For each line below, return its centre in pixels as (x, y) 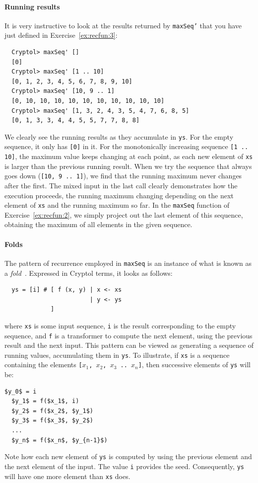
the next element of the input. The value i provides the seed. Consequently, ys (124, 466)
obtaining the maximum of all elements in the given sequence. (98, 224)
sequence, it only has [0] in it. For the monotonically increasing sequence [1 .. (127, 146)
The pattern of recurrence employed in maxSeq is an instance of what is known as (128, 263)
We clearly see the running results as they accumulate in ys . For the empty (119, 136)
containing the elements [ (43, 364)
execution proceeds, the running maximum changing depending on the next (119, 195)
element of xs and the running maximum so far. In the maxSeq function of (117, 205)
